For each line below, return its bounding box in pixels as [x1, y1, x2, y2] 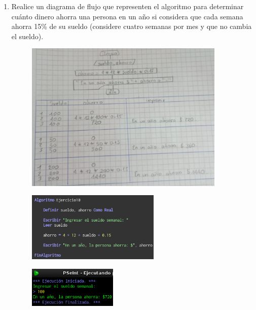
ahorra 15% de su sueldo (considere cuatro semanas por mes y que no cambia [11, 21, 252, 32]
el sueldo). [11, 30, 44, 41]
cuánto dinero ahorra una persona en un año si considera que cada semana [11, 11, 243, 21]
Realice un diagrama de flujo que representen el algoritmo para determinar [11, 1, 244, 11]
